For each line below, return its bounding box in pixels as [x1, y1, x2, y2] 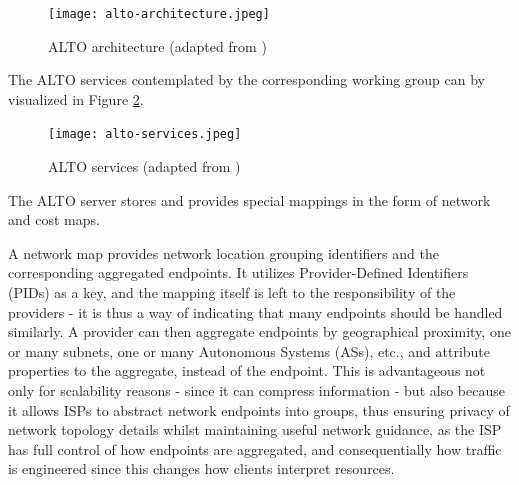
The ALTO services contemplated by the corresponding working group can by [8, 69, 486, 90]
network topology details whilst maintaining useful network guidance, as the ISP [8, 419, 502, 440]
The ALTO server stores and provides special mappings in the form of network [8, 189, 491, 210]
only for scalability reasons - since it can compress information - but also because [8, 380, 505, 401]
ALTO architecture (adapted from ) [48, 35, 267, 56]
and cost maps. [8, 209, 100, 230]
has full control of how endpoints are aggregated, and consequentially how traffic [8, 438, 502, 459]
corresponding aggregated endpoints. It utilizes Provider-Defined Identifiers [8, 262, 469, 283]
